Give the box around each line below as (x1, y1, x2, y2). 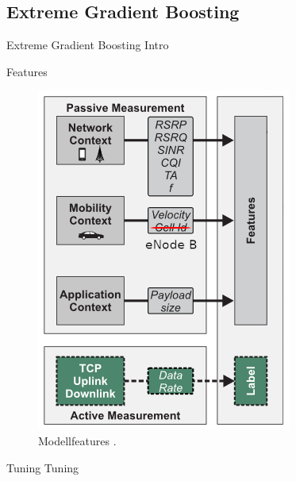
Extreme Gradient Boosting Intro (6, 37, 169, 53)
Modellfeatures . (38, 432, 117, 448)
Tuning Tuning (6, 459, 79, 475)
